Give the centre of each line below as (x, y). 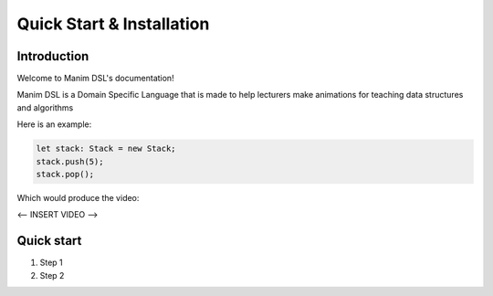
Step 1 (51, 263)
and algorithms (45, 107)
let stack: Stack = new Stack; (106, 149)
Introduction (53, 56)
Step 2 (52, 275)
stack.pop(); (65, 174)
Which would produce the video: (78, 197)
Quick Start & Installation (113, 24)
